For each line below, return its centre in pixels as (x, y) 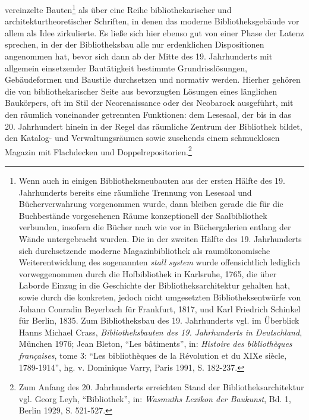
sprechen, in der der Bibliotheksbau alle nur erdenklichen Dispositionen (135, 44)
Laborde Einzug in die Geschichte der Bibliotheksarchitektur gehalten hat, (154, 285)
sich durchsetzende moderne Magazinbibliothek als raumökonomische (144, 250)
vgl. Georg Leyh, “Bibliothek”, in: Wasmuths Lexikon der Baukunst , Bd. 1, (155, 398)
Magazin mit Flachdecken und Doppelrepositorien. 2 (98, 151)
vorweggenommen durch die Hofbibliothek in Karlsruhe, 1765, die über (148, 273)
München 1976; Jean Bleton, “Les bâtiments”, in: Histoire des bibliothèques (155, 344)
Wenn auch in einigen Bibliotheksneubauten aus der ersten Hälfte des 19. (152, 181)
